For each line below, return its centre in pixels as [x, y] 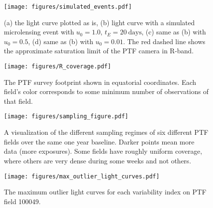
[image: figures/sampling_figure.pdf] [66, 117]
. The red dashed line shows [164, 41]
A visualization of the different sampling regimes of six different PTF [106, 132]
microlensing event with [39, 32]
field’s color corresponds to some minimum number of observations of [106, 91]
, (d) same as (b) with [61, 41]
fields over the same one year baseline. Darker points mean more [99, 141]
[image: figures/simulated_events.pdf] [68, 7]
